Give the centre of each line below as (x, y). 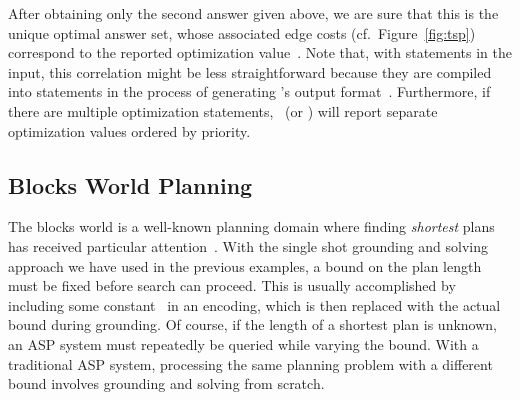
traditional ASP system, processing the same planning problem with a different (250, 363)
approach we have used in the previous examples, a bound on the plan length (245, 265)
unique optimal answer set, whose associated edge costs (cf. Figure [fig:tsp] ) (242, 32)
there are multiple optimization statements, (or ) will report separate (223, 110)
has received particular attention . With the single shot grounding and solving (248, 245)
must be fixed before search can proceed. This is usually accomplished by (232, 285)
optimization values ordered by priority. (129, 130)
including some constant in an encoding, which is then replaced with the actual (254, 304)
